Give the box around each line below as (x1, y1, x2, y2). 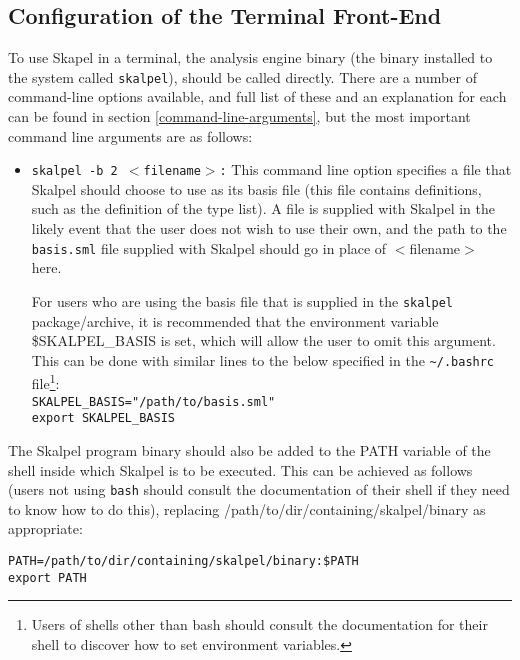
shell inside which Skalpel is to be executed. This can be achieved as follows (8, 459, 473, 480)
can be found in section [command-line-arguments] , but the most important (8, 106, 471, 127)
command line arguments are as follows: (8, 125, 253, 146)
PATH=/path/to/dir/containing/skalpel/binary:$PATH (8, 554, 359, 569)
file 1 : (31, 370, 60, 394)
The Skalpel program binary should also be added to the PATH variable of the (8, 439, 491, 460)
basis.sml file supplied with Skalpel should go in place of (31, 237, 387, 258)
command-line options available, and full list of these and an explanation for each (8, 86, 507, 107)
